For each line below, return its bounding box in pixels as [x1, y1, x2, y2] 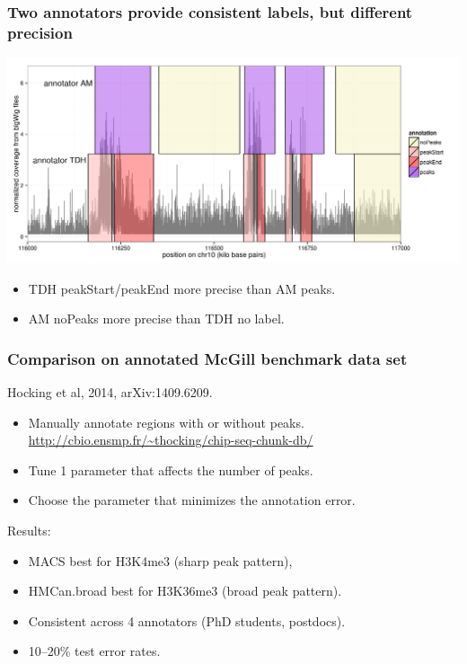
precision [7, 21, 73, 43]
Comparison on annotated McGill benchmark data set [7, 347, 408, 369]
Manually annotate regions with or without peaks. [28, 412, 304, 431]
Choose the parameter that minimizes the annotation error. [28, 491, 356, 509]
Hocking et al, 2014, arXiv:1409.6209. [7, 383, 213, 401]
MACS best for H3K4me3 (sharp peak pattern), [28, 551, 293, 570]
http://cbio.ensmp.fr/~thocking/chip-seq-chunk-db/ [28, 430, 313, 449]
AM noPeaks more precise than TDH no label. [28, 309, 285, 328]
